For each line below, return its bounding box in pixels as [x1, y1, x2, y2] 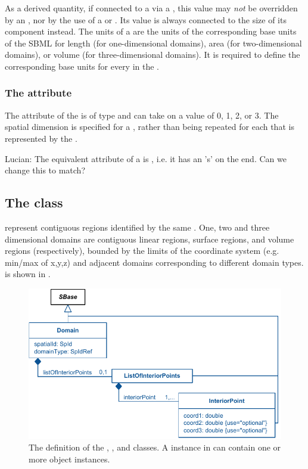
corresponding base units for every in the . [5, 60, 160, 72]
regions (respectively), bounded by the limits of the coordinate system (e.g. [5, 244, 279, 257]
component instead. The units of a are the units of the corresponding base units [5, 25, 297, 38]
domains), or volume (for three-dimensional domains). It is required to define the [5, 48, 300, 61]
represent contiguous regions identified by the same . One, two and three [5, 220, 270, 233]
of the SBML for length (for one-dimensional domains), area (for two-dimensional [5, 36, 302, 49]
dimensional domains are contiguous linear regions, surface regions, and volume [5, 232, 294, 245]
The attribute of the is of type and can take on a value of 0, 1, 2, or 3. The [5, 108, 279, 121]
